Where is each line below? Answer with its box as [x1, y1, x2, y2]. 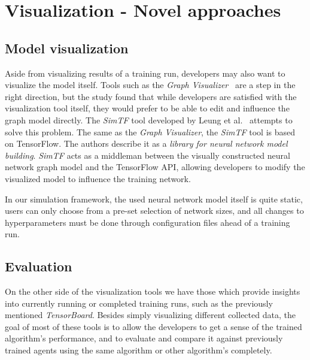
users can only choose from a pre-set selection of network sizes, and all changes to [5, 204, 304, 217]
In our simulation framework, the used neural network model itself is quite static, [5, 192, 303, 205]
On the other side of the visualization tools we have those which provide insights [5, 285, 300, 298]
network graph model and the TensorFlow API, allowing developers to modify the [5, 161, 305, 173]
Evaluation [5, 257, 72, 276]
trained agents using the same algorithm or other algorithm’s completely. [5, 344, 272, 356]
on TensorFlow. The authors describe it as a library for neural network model [5, 137, 288, 150]
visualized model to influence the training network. [5, 172, 191, 184]
